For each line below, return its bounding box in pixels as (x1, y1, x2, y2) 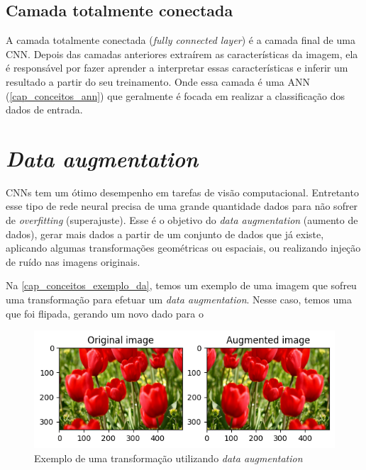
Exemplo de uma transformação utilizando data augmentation (34, 450, 303, 465)
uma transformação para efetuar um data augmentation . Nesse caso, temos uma (6, 292, 352, 307)
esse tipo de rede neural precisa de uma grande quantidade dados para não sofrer (6, 198, 358, 213)
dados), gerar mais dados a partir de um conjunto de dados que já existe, (6, 226, 324, 241)
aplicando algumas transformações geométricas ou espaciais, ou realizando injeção (6, 240, 361, 255)
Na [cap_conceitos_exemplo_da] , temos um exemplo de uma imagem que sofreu (6, 278, 357, 293)
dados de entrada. (6, 102, 83, 117)
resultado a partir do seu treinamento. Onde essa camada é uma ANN (6, 74, 310, 89)
